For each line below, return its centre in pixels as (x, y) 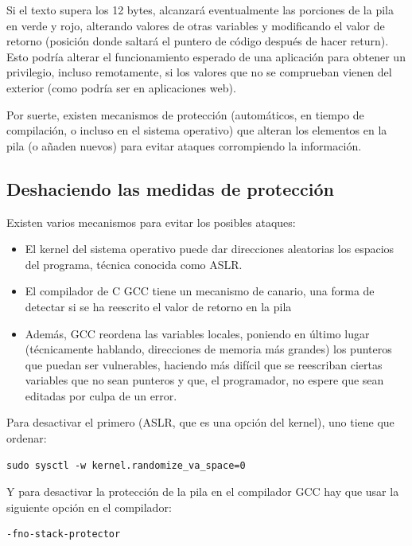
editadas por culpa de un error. (101, 395)
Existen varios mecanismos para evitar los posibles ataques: (151, 222)
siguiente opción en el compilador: (89, 507)
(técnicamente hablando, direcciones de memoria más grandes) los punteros (208, 349)
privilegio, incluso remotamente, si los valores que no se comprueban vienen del (199, 72)
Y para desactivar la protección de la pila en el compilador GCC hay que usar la (203, 491)
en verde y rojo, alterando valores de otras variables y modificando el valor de (196, 25)
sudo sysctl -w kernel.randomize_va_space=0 (126, 465)
